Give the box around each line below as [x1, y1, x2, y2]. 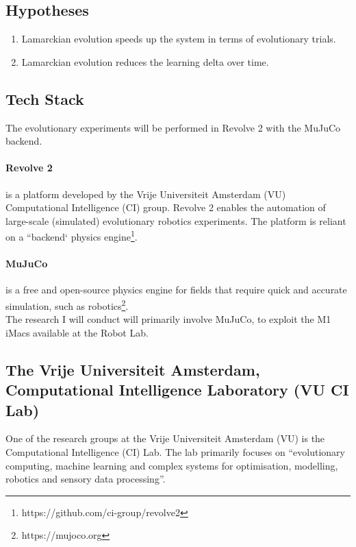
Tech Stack [5, 88, 84, 109]
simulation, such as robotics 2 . [5, 297, 129, 313]
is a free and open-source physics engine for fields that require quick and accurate [5, 282, 347, 297]
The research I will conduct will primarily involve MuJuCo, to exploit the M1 [5, 312, 331, 326]
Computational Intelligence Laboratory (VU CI [5, 379, 349, 400]
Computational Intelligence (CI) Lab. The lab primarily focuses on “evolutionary [5, 445, 345, 459]
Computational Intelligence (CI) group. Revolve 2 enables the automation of [5, 200, 326, 215]
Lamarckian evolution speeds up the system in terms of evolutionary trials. [21, 32, 336, 46]
